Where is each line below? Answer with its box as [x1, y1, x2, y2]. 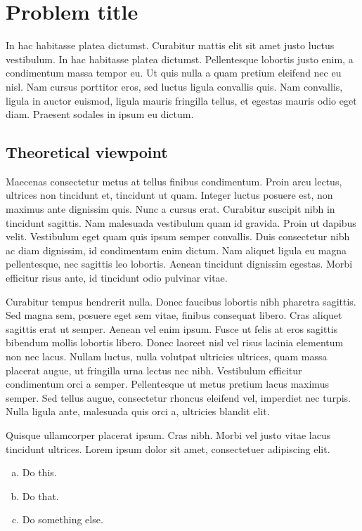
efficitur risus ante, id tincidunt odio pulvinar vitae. [6, 270, 228, 285]
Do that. [22, 488, 59, 503]
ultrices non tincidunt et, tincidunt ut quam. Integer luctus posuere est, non [6, 188, 333, 202]
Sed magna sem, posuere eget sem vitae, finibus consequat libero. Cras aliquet [6, 308, 342, 322]
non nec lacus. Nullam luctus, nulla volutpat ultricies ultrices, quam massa [6, 349, 328, 364]
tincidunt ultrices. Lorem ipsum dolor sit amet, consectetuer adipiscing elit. [6, 441, 330, 456]
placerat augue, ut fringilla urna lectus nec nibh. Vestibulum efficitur [6, 362, 302, 377]
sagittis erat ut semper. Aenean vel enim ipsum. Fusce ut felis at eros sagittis [6, 321, 338, 336]
